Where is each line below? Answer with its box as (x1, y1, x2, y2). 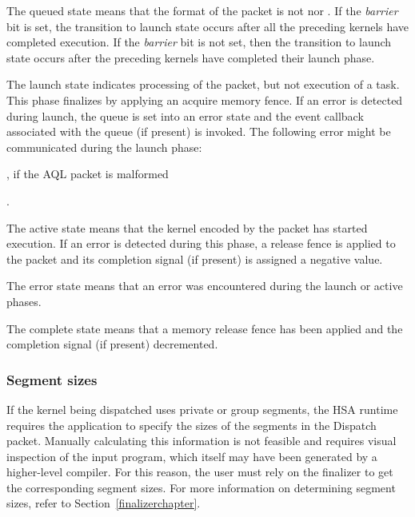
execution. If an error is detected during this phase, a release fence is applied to (6, 235, 396, 252)
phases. (6, 292, 42, 309)
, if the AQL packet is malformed (6, 165, 169, 182)
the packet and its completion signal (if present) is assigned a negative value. (6, 250, 383, 267)
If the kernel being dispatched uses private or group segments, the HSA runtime (6, 400, 398, 417)
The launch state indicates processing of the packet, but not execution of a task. (6, 76, 400, 93)
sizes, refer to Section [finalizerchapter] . (6, 495, 201, 511)
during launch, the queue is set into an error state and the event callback (6, 107, 364, 124)
